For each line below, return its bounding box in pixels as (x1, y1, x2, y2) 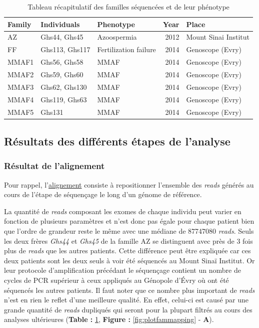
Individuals (40, 19, 80, 29)
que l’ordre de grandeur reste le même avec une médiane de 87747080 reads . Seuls (4, 225, 254, 236)
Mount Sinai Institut (186, 32, 250, 42)
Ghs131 (40, 106, 63, 117)
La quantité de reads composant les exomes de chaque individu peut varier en (4, 206, 241, 216)
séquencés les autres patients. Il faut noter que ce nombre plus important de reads (4, 284, 255, 295)
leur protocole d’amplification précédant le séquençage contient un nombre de (4, 265, 241, 275)
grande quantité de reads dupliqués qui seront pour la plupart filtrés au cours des (4, 304, 252, 314)
